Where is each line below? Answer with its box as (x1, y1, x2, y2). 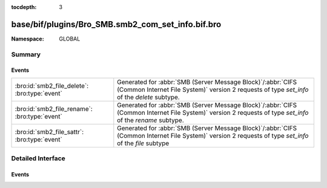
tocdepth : (11, 4, 37, 10)
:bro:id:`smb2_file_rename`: (15, 105, 93, 113)
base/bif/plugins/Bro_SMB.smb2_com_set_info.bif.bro (11, 19, 222, 30)
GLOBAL (59, 35, 81, 42)
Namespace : (11, 35, 45, 42)
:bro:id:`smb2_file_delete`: (15, 82, 89, 90)
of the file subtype (117, 139, 170, 147)
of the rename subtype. (117, 115, 184, 124)
